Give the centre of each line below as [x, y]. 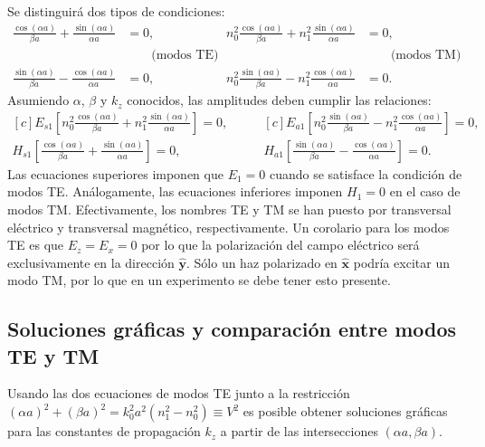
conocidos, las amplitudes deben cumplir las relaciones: [279, 100]
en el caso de [425, 191]
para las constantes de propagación [104, 431]
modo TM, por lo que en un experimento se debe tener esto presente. [199, 280]
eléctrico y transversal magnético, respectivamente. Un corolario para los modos [228, 227]
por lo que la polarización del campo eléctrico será [281, 245]
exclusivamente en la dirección [91, 262]
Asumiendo [38, 100]
